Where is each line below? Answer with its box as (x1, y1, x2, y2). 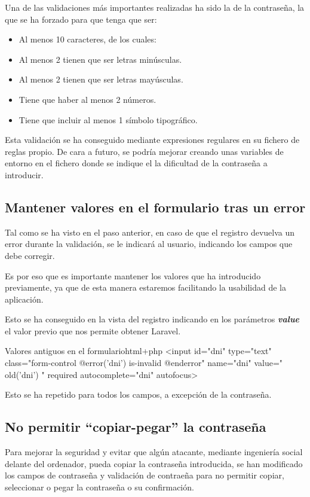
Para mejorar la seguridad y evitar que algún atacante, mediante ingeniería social (5, 446, 303, 458)
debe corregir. (5, 249, 55, 261)
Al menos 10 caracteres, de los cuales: (19, 33, 156, 45)
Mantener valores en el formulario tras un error (5, 197, 306, 216)
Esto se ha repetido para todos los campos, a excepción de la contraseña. (5, 388, 272, 401)
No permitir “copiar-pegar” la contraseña (5, 417, 266, 436)
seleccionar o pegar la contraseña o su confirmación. (5, 480, 194, 493)
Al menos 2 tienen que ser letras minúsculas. (19, 53, 182, 65)
